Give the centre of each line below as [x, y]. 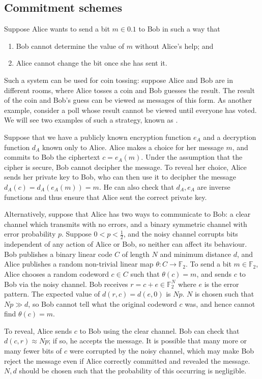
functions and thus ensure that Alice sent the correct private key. [106, 197]
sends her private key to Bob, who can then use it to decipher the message [120, 177]
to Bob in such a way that [179, 29]
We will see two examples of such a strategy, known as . [91, 120]
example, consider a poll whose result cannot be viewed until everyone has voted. [130, 110]
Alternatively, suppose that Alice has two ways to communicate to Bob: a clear [127, 214]
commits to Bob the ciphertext [52, 157]
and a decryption [230, 137]
